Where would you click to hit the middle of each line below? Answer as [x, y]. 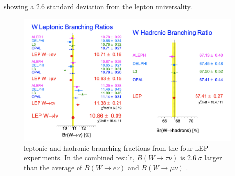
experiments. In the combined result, [79, 158]
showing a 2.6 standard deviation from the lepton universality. [98, 6]
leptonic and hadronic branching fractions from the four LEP [116, 148]
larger [213, 158]
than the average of [53, 167]
